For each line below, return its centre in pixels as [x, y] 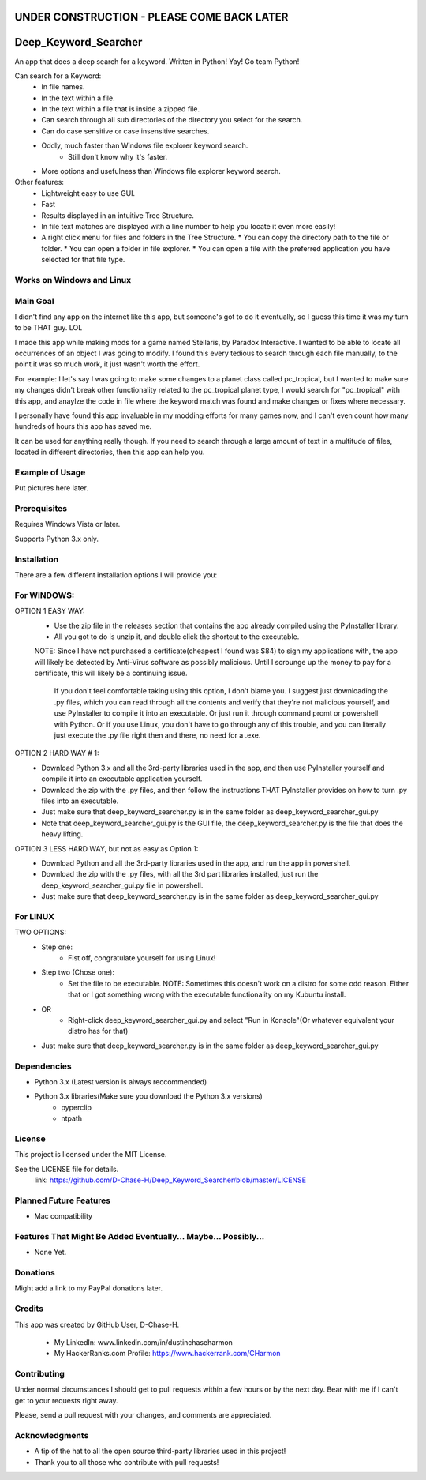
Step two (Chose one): [78, 972]
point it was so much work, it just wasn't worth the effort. [107, 364]
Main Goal [34, 301]
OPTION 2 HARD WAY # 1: [57, 753]
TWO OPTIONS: [41, 933]
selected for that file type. [83, 260]
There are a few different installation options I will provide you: [116, 575]
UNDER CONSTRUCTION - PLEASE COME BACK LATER [151, 17]
